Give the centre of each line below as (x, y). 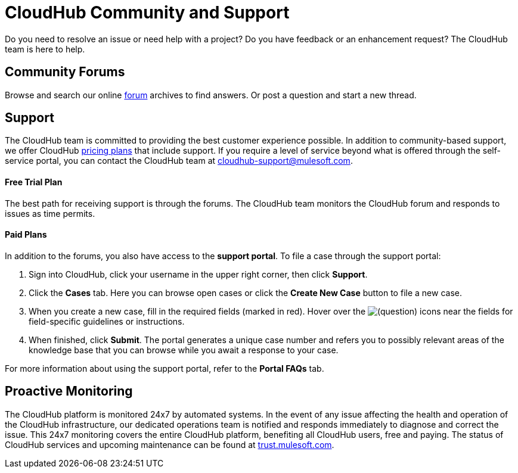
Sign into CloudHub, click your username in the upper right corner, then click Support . (198, 274)
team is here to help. (45, 49)
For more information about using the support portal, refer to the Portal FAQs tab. (165, 368)
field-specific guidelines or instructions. (107, 321)
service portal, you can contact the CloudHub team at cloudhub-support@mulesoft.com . (179, 161)
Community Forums (65, 72)
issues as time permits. (50, 213)
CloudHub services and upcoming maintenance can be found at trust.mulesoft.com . (170, 444)
